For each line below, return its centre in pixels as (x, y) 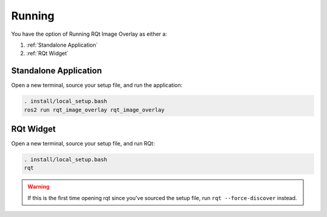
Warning (38, 187)
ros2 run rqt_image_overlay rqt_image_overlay (94, 110)
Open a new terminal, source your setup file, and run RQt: (83, 144)
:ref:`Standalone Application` (62, 45)
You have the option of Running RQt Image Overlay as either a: (89, 34)
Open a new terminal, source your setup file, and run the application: (97, 85)
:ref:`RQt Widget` (48, 53)
